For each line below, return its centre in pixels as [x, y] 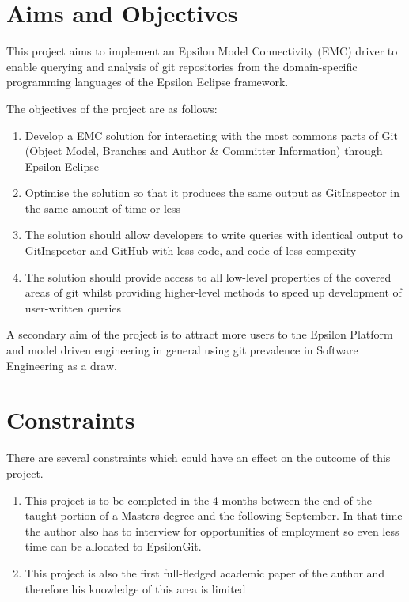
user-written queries [73, 307]
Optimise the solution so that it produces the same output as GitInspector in [212, 193]
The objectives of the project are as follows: [112, 108]
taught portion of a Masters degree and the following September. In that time [214, 515]
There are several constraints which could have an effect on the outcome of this [199, 458]
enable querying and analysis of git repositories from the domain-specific [182, 66]
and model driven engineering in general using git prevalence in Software [182, 350]
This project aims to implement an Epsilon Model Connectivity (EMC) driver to [202, 51]
